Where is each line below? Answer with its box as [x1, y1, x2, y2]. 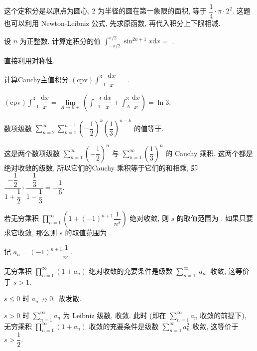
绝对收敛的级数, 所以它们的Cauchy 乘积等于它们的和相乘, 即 [4, 162, 198, 173]
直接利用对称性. [4, 55, 55, 65]
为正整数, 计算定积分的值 [19, 35, 101, 46]
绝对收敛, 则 [129, 213, 169, 223]
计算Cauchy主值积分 [4, 74, 69, 85]
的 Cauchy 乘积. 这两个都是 [165, 148, 253, 158]
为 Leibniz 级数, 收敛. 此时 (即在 [63, 310, 166, 320]
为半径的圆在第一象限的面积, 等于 [98, 5, 207, 16]
